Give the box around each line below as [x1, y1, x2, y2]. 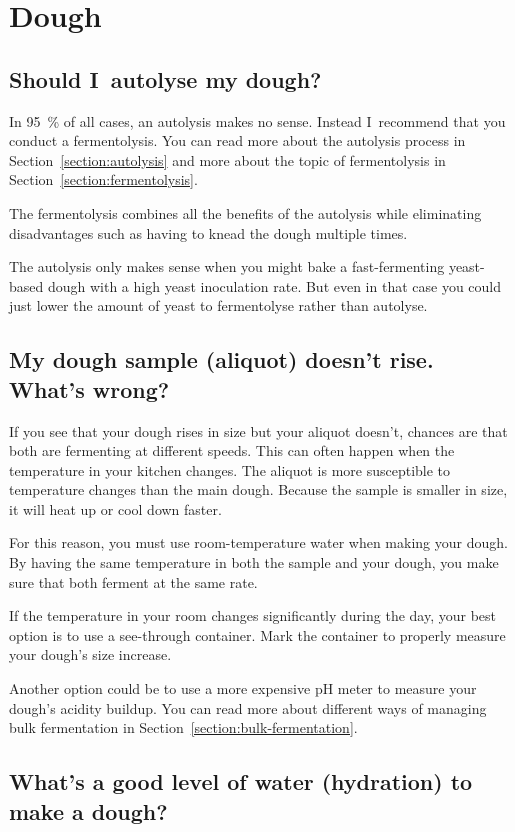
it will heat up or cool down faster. [9, 498, 222, 519]
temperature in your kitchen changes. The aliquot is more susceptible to [9, 459, 451, 480]
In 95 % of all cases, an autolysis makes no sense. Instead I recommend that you [9, 110, 506, 131]
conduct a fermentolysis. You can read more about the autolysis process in [9, 130, 466, 151]
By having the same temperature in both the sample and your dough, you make [9, 552, 499, 573]
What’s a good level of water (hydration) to [9, 766, 473, 797]
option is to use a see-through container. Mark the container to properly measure [9, 624, 506, 645]
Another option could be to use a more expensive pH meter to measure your [9, 678, 477, 699]
